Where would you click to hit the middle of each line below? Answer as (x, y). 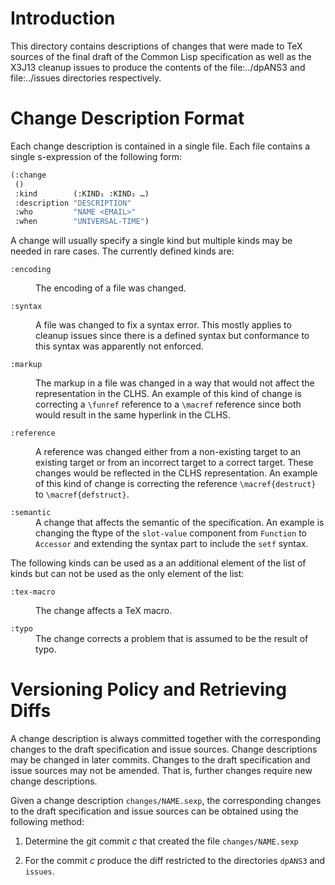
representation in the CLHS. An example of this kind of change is (168, 394)
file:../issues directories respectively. (86, 78)
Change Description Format (127, 118)
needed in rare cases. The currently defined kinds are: (122, 251)
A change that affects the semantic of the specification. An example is (180, 523)
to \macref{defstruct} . (82, 494)
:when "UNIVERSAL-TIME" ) (82, 222)
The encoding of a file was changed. (111, 288)
